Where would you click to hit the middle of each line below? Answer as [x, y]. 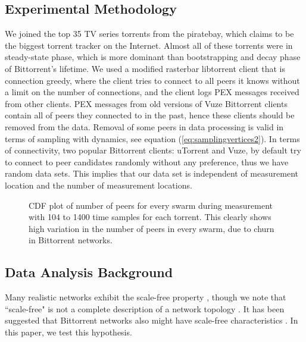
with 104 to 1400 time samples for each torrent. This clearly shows [150, 217]
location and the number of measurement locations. [99, 185]
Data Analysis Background [89, 272]
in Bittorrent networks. [71, 240]
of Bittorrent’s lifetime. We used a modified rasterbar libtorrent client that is [145, 68]
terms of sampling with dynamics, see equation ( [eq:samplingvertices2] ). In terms [152, 138]
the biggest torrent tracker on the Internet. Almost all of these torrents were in [149, 45]
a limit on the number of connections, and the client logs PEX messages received [152, 92]
